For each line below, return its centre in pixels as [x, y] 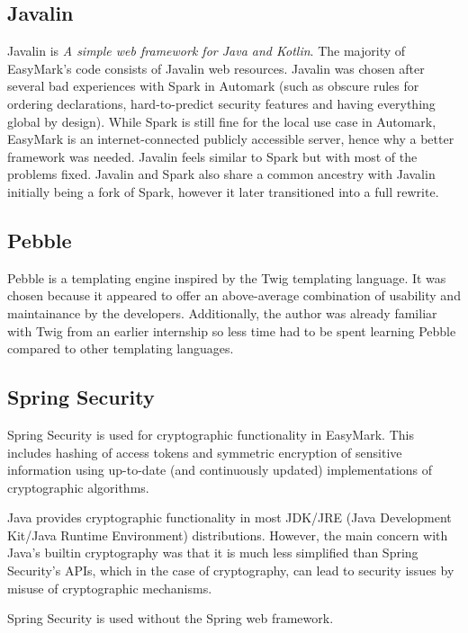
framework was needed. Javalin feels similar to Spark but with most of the [212, 156]
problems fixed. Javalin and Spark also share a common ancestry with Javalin [221, 174]
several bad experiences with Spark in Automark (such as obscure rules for [213, 86]
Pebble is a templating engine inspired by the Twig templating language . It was [227, 277]
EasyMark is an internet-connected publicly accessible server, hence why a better [231, 139]
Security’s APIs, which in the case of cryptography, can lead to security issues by [231, 571]
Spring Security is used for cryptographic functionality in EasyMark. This [211, 434]
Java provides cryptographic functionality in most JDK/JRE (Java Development [229, 517]
